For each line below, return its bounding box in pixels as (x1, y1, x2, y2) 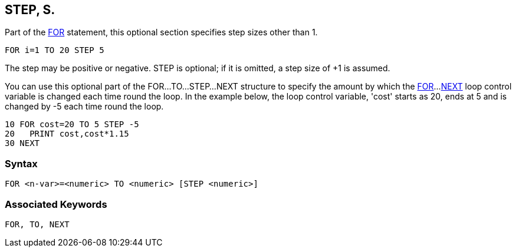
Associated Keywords (5, 198, 107, 210)
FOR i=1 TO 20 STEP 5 (5, 45, 104, 55)
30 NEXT (5, 138, 40, 148)
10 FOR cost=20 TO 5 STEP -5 (5, 120, 139, 130)
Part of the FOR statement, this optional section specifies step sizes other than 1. (5, 27, 318, 38)
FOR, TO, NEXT (5, 219, 70, 229)
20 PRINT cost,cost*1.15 (5, 129, 129, 139)
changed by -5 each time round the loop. (5, 101, 164, 112)
